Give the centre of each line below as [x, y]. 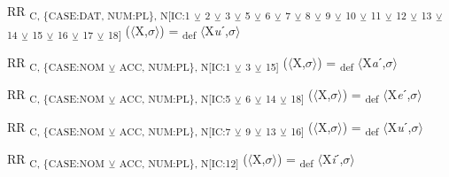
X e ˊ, [399, 94]
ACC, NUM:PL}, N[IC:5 [175, 99]
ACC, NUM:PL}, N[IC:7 [175, 131]
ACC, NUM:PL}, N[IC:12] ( [183, 159]
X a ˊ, [374, 62]
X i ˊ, [333, 158]
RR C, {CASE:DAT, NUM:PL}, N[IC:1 [99, 12]
